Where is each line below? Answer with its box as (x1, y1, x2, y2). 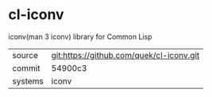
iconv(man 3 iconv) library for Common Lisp (8, 32, 152, 41)
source (12, 49, 38, 60)
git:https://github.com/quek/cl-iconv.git (51, 49, 200, 60)
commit (12, 62, 40, 73)
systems (12, 76, 44, 87)
